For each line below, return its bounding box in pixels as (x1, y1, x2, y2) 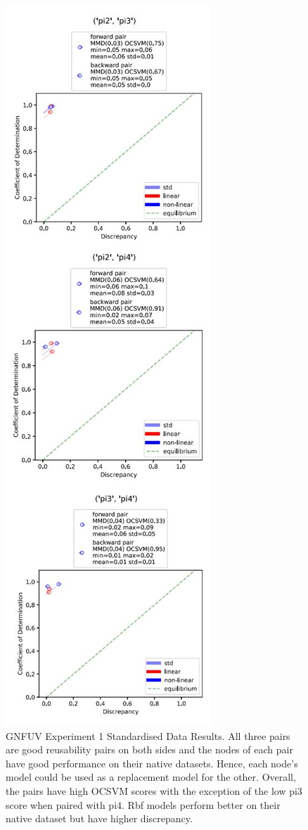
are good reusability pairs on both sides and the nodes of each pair (6, 742, 293, 757)
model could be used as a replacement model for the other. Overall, (6, 770, 296, 784)
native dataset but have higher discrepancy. (6, 811, 193, 826)
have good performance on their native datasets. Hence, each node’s (6, 755, 298, 770)
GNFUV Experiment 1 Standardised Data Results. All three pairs (6, 728, 290, 743)
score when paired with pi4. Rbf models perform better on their (6, 797, 281, 812)
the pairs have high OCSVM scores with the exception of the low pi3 (6, 783, 302, 798)
